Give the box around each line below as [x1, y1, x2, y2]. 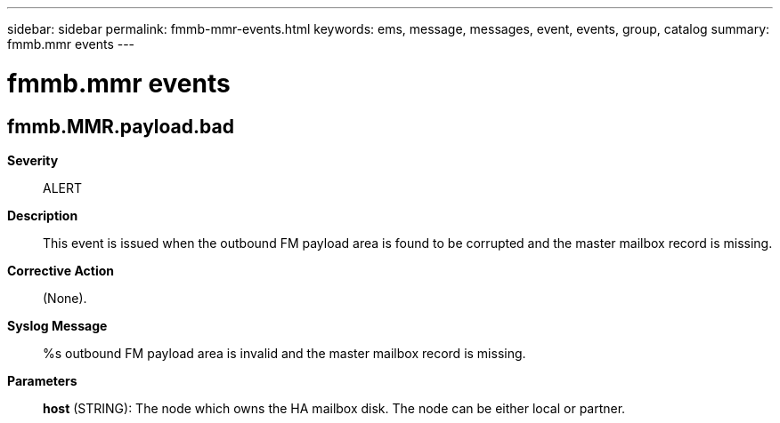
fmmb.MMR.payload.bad [7, 115, 234, 138]
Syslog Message [7, 317, 108, 333]
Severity [7, 152, 59, 168]
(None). [43, 290, 87, 306]
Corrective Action [7, 262, 114, 278]
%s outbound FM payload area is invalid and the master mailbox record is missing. [43, 345, 526, 361]
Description [7, 207, 78, 223]
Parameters [7, 372, 77, 388]
